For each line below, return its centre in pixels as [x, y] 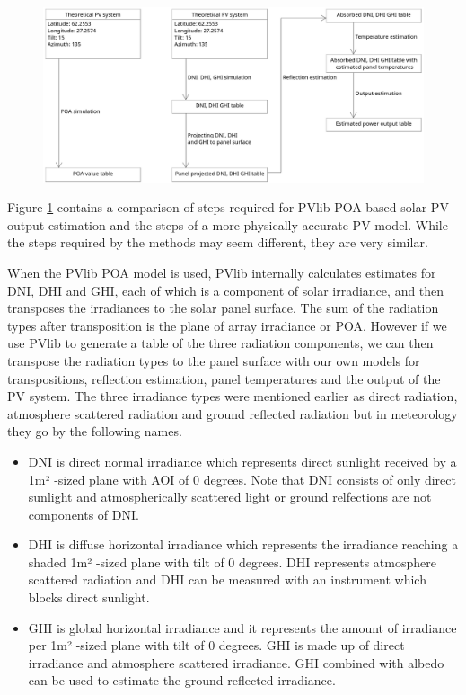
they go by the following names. [95, 431]
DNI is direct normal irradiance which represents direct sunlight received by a [242, 461]
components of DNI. [84, 514]
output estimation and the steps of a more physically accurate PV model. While [228, 224]
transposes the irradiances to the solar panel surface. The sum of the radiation [223, 308]
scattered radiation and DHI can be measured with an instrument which [227, 579]
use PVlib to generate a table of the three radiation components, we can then [220, 343]
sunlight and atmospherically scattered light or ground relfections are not [230, 497]
